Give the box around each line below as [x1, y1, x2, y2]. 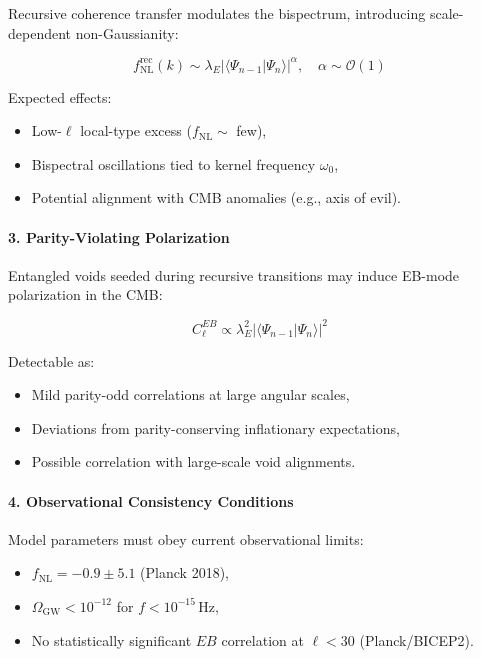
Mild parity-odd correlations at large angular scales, [31, 384, 350, 405]
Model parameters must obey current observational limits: [8, 528, 364, 549]
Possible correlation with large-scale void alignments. [31, 451, 356, 472]
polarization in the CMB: [8, 284, 163, 305]
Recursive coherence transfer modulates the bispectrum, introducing [8, 3, 426, 23]
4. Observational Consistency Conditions [8, 490, 294, 511]
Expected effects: [8, 86, 112, 107]
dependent [8, 22, 72, 43]
